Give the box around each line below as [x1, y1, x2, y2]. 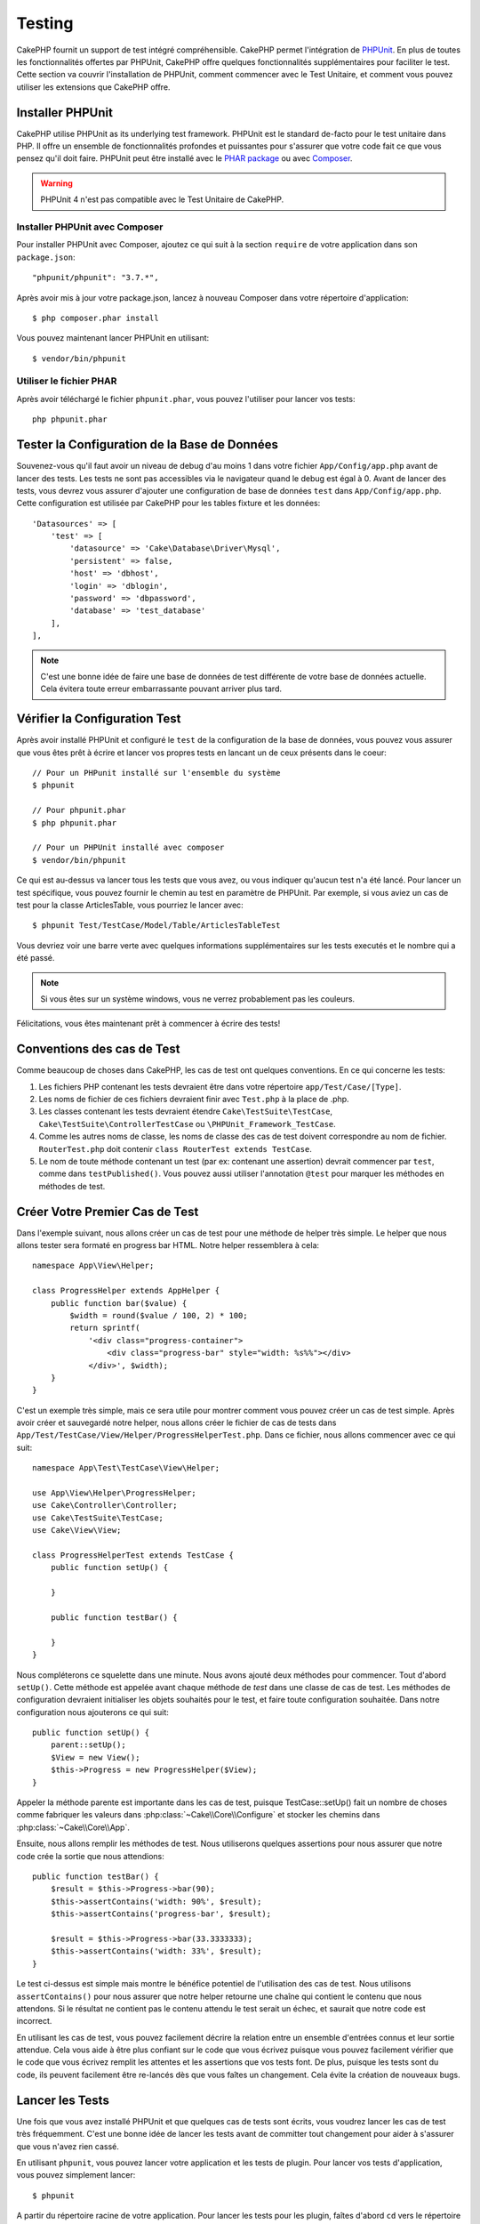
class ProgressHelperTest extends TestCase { [32, 1551, 235, 1560]
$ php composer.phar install [32, 312, 159, 323]
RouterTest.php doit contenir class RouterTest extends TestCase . [38, 1143, 313, 1154]
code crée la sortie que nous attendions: [16, 1850, 164, 1861]
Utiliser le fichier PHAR [16, 375, 117, 387]
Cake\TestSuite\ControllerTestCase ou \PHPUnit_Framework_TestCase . [38, 1118, 337, 1129]
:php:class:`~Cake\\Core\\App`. [16, 1822, 131, 1833]
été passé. [16, 953, 55, 963]
